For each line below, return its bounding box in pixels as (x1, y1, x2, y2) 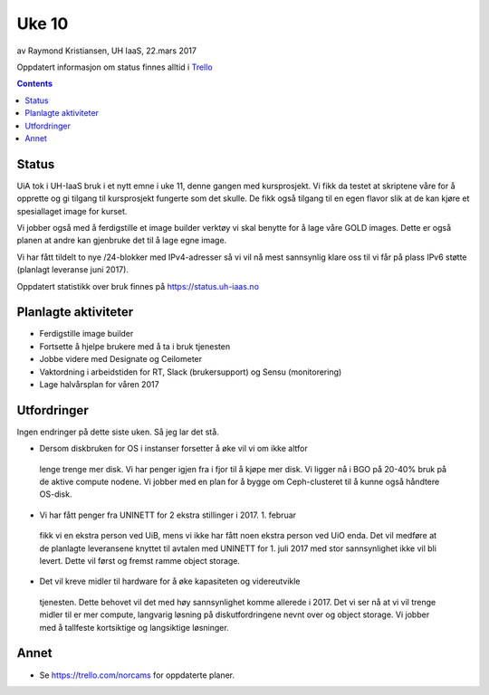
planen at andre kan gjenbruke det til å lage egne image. (16, 235, 227, 246)
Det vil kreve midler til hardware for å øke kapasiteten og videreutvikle (39, 576, 301, 587)
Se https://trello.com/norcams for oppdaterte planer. (39, 670, 235, 681)
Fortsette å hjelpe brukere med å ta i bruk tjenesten (39, 340, 231, 352)
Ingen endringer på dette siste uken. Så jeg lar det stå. (16, 426, 219, 437)
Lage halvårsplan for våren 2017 (39, 379, 159, 389)
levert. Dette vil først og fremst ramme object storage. (39, 556, 240, 566)
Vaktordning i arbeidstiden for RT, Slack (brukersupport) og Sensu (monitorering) (39, 367, 342, 377)
